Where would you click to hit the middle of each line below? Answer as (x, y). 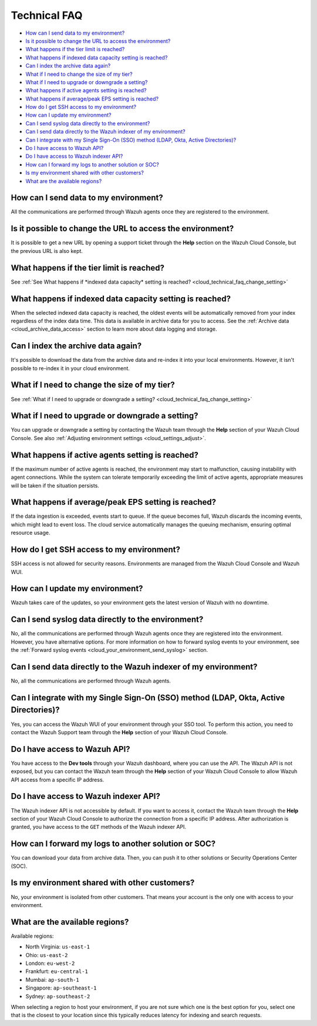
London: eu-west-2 (50, 963)
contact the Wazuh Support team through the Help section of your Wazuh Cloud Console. (119, 732)
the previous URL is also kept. (47, 251)
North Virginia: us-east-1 (58, 947)
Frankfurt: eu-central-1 (57, 971)
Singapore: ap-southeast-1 (61, 988)
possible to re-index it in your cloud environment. (70, 368)
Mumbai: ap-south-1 (52, 980)
